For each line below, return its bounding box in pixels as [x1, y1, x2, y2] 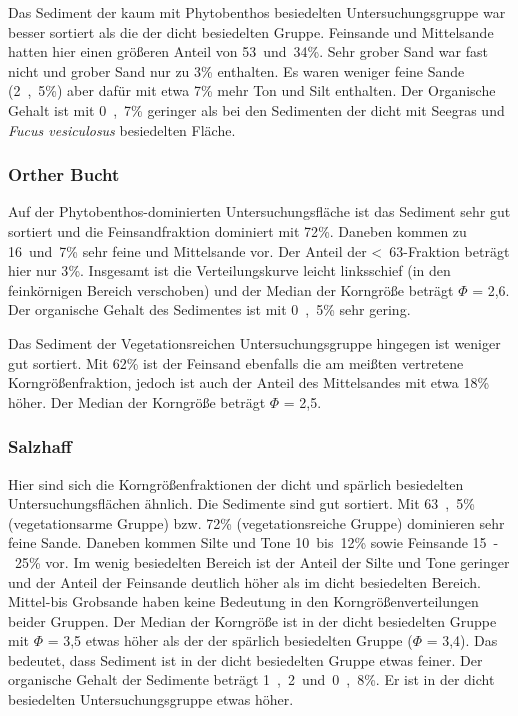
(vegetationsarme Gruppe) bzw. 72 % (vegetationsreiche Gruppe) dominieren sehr [8, 512, 505, 533]
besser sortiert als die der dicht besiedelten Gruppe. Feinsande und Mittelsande [8, 21, 494, 42]
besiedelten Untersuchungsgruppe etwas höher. [8, 689, 294, 710]
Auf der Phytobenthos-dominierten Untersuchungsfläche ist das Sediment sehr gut [8, 201, 511, 222]
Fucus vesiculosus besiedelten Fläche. [8, 119, 236, 140]
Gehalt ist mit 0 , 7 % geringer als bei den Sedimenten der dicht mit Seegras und [8, 99, 505, 120]
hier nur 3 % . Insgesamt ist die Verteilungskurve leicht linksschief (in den [8, 260, 451, 281]
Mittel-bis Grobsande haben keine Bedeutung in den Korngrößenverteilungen [8, 591, 479, 612]
